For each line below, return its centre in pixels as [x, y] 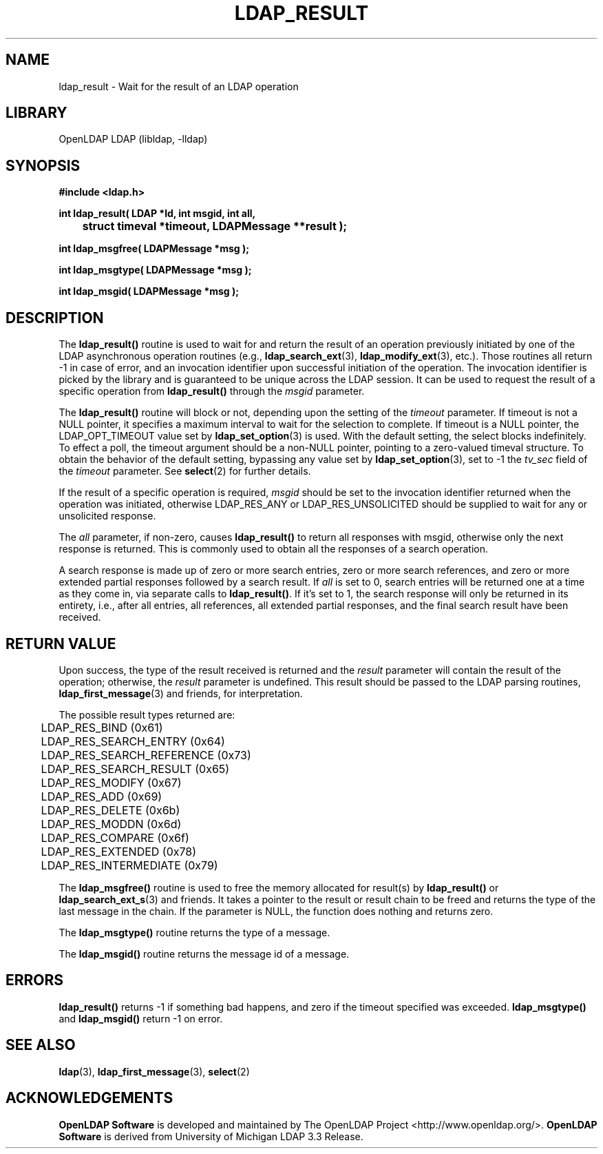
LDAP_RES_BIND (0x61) [102, 727]
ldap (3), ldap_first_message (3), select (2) [154, 1071]
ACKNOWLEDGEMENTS [89, 1098]
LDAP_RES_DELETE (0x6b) [110, 810]
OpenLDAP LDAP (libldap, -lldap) [133, 139]
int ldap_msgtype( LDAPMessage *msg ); [155, 270]
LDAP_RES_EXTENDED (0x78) [119, 851]
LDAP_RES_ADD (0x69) [102, 796]
